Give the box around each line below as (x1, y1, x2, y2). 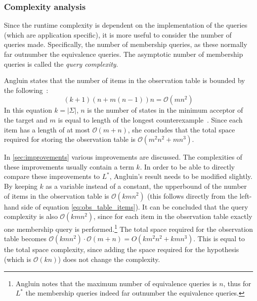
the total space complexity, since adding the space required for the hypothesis (4, 244, 239, 255)
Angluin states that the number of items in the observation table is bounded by (4, 75, 245, 86)
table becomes (4, 233, 47, 244)
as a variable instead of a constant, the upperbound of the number (45, 180, 247, 191)
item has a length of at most (4, 124, 90, 134)
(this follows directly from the (147, 190, 238, 201)
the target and (4, 114, 47, 125)
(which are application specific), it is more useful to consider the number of (4, 29, 232, 40)
